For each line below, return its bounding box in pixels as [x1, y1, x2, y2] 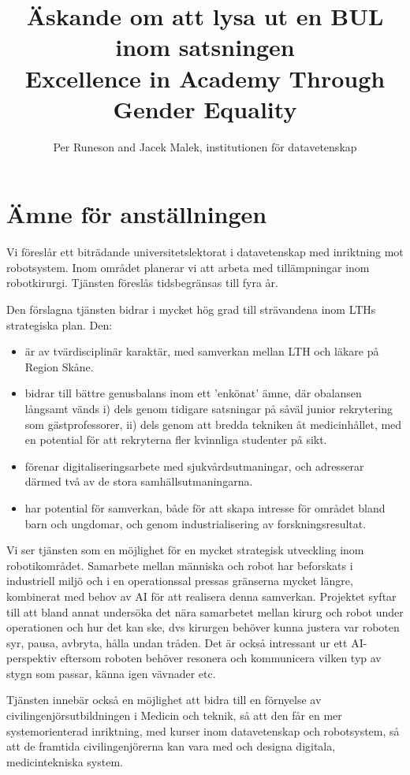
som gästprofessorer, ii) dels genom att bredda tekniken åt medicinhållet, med [24, 415, 402, 432]
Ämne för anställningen [6, 198, 267, 230]
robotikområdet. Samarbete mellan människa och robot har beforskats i [6, 557, 353, 573]
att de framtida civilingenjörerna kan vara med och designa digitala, [6, 738, 336, 755]
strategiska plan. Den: [6, 316, 113, 333]
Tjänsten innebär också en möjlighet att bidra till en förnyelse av [6, 691, 322, 708]
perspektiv [6, 650, 57, 666]
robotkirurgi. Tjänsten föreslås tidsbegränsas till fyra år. [6, 274, 278, 291]
